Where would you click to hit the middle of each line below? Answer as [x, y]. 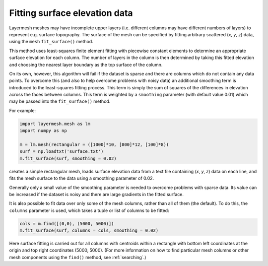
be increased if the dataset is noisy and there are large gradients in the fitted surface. [96, 194]
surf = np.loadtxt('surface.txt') [62, 152]
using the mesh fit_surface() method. [51, 42]
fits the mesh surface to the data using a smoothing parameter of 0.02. [82, 178]
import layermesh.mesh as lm [55, 124]
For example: [23, 110]
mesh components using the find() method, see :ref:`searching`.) [78, 257]
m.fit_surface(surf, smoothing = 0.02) [68, 158]
